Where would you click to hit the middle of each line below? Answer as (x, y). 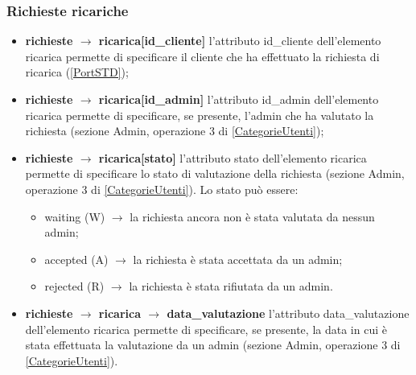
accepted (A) (76, 259)
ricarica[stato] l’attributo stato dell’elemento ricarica (233, 157)
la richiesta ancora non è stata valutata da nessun (252, 216)
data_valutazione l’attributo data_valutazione (288, 313)
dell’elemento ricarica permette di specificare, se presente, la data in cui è (206, 329)
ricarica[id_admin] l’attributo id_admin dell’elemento (239, 99)
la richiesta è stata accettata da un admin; (238, 259)
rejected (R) (74, 286)
